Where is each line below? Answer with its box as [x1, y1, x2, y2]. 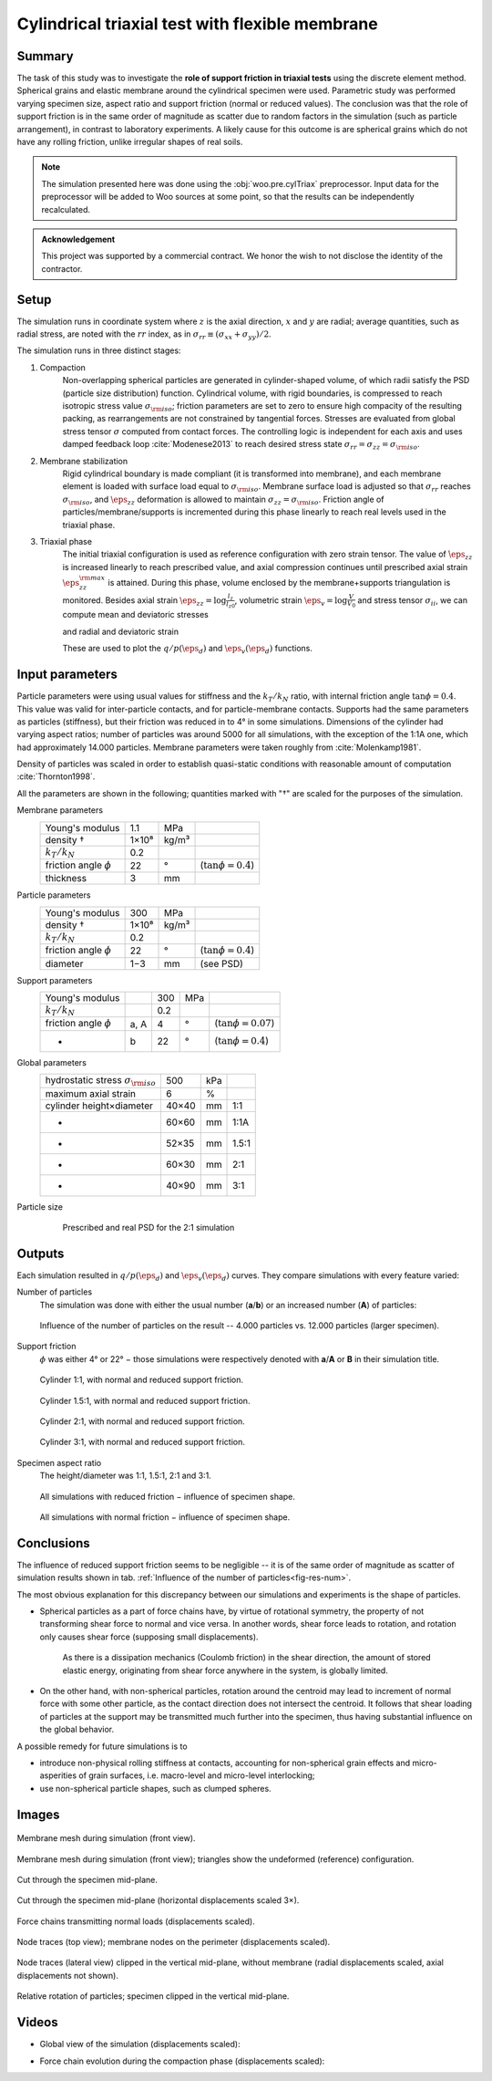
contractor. [41, 263, 83, 274]
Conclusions [16, 1535, 90, 1551]
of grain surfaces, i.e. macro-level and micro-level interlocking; [78, 1770, 315, 1781]
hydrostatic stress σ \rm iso [45, 1074, 157, 1088]
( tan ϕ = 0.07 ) [214, 1017, 275, 1030]
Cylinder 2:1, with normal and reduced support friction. [39, 1415, 245, 1427]
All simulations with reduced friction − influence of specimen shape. [39, 1491, 296, 1502]
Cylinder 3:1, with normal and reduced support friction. [39, 1437, 245, 1448]
